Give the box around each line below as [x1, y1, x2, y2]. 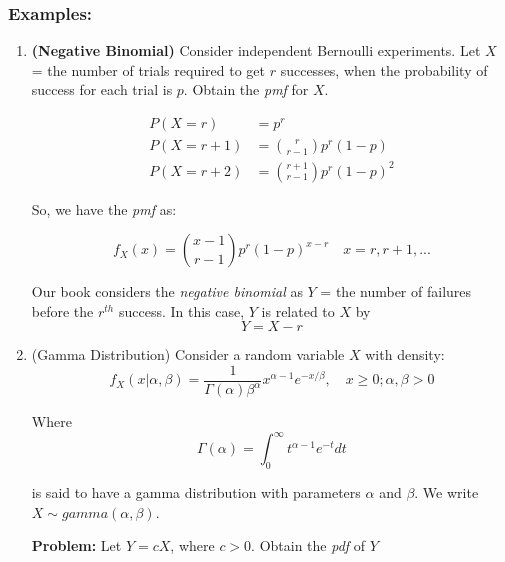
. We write [414, 482, 479, 503]
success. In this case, [118, 300, 245, 321]
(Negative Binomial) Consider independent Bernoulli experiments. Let [31, 40, 481, 61]
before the [31, 300, 94, 321]
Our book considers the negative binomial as [31, 281, 303, 302]
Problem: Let [31, 535, 122, 556]
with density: [365, 344, 445, 365]
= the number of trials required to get [31, 59, 265, 80]
